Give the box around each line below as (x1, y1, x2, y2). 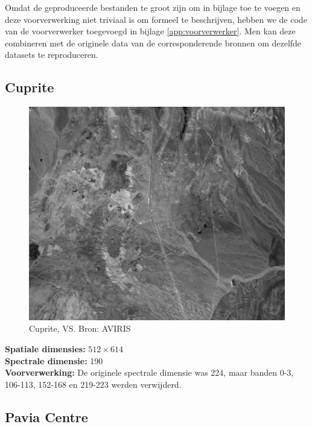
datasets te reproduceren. (5, 48, 98, 61)
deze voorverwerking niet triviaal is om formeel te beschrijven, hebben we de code (5, 13, 307, 25)
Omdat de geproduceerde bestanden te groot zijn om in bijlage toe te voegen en (5, 1, 301, 13)
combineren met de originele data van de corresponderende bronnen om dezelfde (5, 36, 302, 49)
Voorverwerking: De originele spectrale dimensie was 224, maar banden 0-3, (5, 366, 294, 379)
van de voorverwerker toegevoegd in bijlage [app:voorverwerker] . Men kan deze (5, 25, 296, 37)
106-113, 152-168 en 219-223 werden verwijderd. (5, 378, 182, 390)
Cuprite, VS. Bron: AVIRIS (29, 322, 131, 335)
